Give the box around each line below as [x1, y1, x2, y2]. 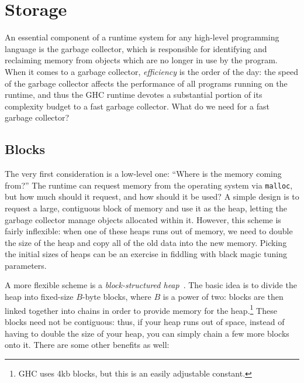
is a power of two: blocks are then [163, 290, 284, 303]
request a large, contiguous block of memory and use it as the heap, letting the [5, 201, 288, 214]
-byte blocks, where [82, 290, 151, 303]
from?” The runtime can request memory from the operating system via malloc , [5, 179, 293, 191]
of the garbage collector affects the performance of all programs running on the [5, 77, 288, 89]
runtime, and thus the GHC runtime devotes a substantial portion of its [5, 88, 262, 101]
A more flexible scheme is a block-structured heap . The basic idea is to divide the [5, 279, 297, 291]
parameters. [5, 259, 47, 271]
